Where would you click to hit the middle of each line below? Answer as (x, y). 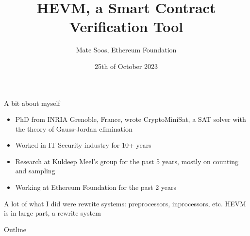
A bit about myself (32, 103)
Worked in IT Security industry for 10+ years (83, 145)
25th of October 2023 (126, 66)
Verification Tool (126, 26)
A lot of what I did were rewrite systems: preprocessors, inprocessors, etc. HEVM (125, 203)
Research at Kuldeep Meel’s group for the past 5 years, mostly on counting (127, 161)
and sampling (35, 171)
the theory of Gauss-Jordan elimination (74, 128)
